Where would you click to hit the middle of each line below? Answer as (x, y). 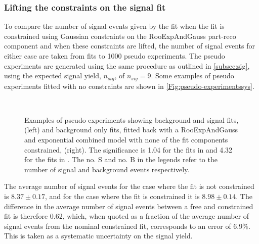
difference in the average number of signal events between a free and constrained (129, 206)
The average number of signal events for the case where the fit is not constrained (129, 186)
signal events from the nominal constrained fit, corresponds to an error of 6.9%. (127, 226)
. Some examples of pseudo (192, 76)
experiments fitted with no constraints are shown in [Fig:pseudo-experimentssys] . (129, 86)
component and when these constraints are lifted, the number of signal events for (129, 46)
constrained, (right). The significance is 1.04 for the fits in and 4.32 (128, 149)
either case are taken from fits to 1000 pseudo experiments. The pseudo (115, 56)
